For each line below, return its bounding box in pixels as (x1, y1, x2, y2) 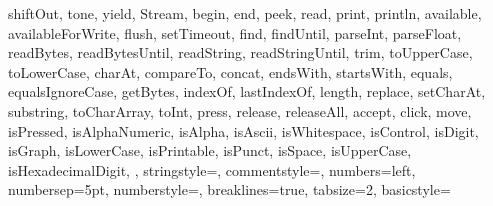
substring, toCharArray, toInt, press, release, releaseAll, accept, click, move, (8, 100, 472, 121)
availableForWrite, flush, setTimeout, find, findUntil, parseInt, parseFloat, (8, 22, 462, 43)
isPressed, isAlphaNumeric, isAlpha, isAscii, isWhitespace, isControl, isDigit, (8, 120, 479, 141)
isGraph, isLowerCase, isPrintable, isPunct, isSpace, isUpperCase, (8, 140, 412, 161)
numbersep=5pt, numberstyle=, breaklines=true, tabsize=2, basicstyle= (8, 179, 451, 200)
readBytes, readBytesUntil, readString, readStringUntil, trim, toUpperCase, (8, 42, 473, 63)
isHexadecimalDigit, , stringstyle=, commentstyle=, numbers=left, (8, 159, 416, 180)
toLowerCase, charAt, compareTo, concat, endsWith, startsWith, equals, (8, 61, 453, 82)
